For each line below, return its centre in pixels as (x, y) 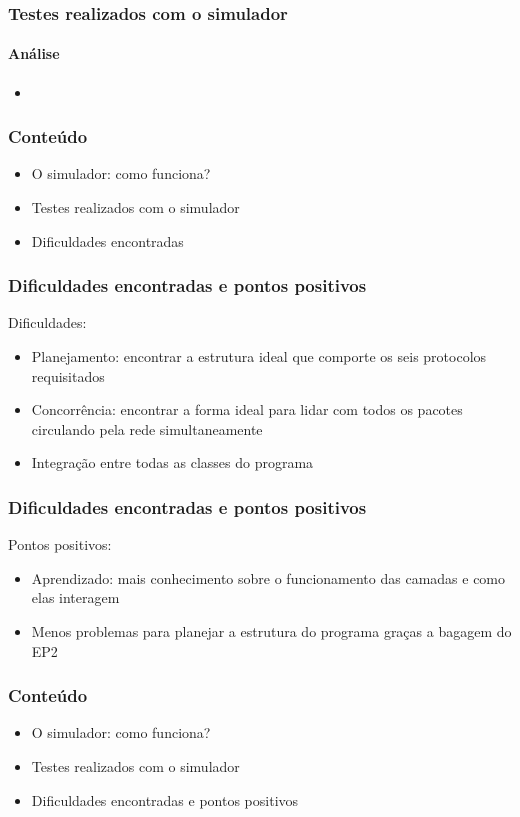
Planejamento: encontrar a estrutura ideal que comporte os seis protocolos (259, 356)
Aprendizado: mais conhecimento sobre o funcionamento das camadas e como (268, 577)
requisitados (68, 375)
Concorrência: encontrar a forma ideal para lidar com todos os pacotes (247, 409)
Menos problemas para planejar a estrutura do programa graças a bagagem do (271, 631)
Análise (34, 53)
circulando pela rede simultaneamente (147, 428)
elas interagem (75, 597)
